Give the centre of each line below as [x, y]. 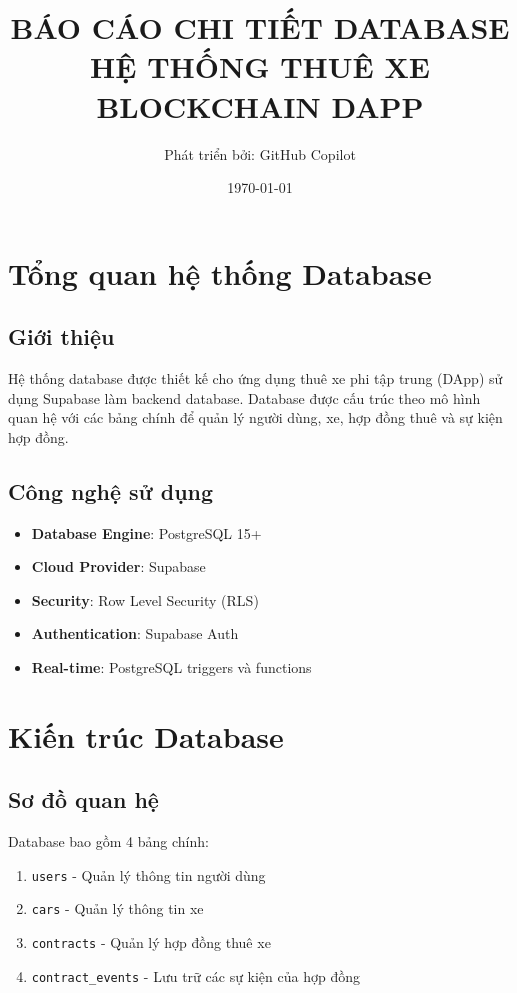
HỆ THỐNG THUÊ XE [260, 66]
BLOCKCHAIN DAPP [260, 105]
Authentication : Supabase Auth [135, 633]
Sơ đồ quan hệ [83, 799]
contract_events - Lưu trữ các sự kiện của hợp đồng [195, 975]
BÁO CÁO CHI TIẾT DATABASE [260, 27]
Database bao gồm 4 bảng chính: [108, 841]
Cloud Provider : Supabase [118, 566]
